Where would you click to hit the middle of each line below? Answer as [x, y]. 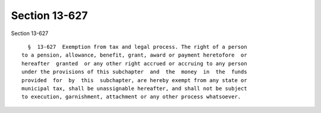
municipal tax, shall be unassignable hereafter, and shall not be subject [134, 88]
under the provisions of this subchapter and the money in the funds [134, 72]
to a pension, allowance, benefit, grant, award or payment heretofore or [134, 55]
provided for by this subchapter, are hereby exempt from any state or [134, 80]
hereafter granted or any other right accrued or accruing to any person [134, 63]
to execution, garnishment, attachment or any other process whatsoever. [131, 97]
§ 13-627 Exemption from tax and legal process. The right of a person [137, 47]
